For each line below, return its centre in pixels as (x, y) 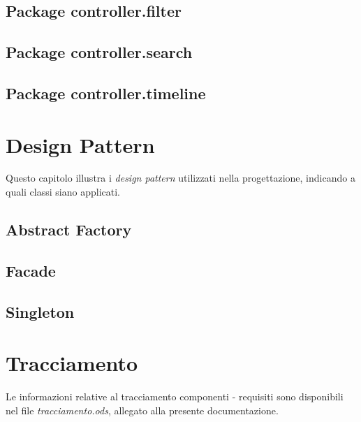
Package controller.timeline (106, 93)
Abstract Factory (69, 230)
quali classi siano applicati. (63, 192)
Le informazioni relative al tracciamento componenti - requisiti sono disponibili (175, 396)
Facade (31, 270)
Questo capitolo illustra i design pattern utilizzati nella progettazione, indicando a (180, 178)
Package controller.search (99, 52)
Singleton (40, 311)
